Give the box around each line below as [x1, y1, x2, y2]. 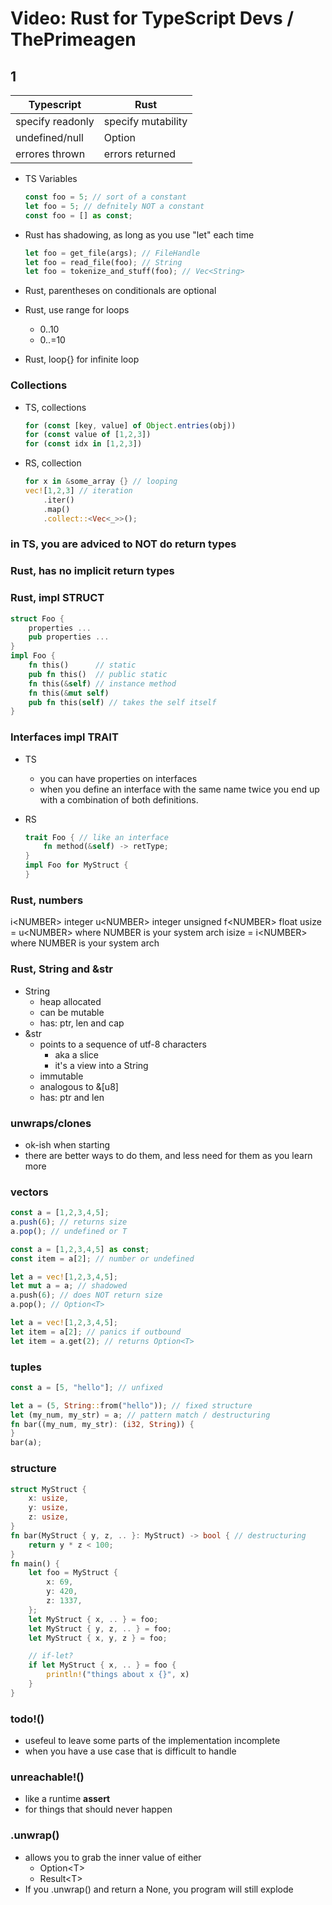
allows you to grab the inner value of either [24, 1851, 202, 1863]
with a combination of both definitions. [39, 793, 199, 806]
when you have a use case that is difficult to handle [24, 1745, 237, 1757]
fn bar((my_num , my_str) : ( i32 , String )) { [10, 1419, 195, 1429]
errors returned [103, 147, 177, 161]
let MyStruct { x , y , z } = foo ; [28, 1633, 168, 1643]
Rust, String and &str [10, 962, 113, 976]
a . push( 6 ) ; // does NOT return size [10, 1290, 163, 1301]
